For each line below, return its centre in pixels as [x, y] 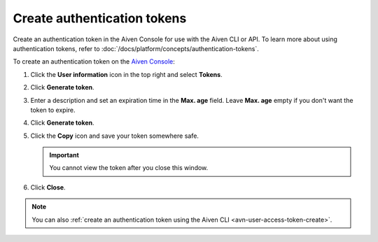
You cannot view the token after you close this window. [129, 168]
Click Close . [48, 187]
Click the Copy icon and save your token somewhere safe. [115, 136]
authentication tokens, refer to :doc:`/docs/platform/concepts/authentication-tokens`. [136, 48]
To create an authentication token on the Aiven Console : [94, 62]
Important [64, 155]
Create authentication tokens [100, 18]
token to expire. [53, 110]
